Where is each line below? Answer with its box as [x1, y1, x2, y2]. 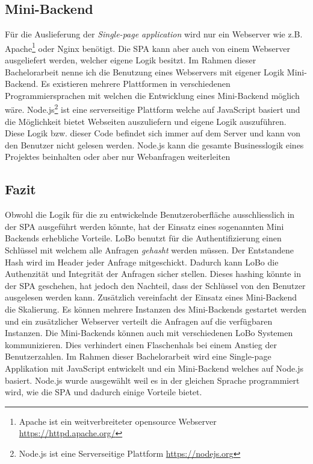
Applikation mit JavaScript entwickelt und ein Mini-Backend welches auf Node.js [5, 361, 304, 374]
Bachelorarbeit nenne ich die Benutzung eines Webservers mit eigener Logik [5, 65, 285, 78]
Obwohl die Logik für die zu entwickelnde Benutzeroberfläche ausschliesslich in [5, 208, 295, 221]
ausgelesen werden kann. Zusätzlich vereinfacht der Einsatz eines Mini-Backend [5, 291, 297, 304]
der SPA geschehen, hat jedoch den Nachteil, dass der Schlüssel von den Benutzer [5, 279, 306, 291]
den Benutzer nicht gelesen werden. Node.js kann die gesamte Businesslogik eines [5, 138, 304, 151]
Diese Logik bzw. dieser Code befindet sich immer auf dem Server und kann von [5, 127, 301, 139]
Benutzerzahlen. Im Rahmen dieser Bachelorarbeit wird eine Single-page [5, 350, 271, 363]
